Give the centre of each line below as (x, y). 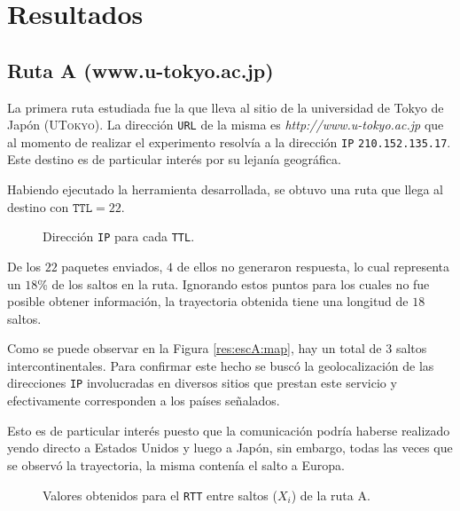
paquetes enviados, (112, 266)
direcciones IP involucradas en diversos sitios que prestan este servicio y (202, 383)
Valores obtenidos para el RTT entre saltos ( (160, 495)
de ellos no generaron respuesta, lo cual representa (313, 266)
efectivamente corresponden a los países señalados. (144, 401)
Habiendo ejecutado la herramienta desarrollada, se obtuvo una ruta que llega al (225, 189)
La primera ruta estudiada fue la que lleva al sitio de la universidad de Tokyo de (226, 107)
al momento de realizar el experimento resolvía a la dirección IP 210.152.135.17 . (229, 142)
